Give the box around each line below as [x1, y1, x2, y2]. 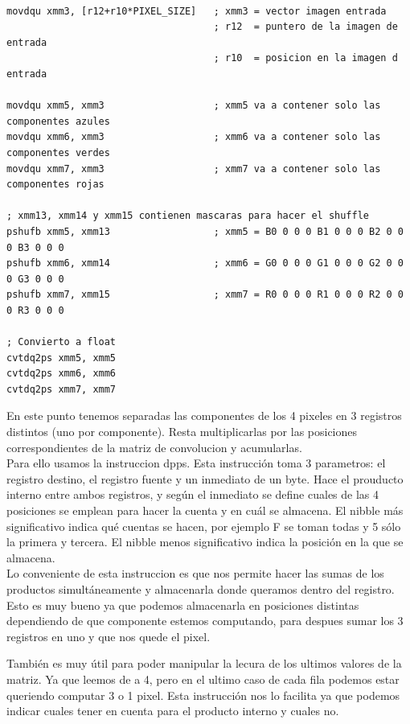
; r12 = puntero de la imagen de [213, 21, 398, 33]
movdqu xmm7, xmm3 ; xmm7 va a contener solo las [6, 162, 381, 175]
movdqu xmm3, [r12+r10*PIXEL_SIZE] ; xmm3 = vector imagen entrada [6, 5, 387, 17]
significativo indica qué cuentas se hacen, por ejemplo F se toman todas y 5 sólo [6, 517, 401, 534]
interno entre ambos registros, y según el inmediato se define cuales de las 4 [6, 486, 379, 503]
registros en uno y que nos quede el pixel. [6, 627, 211, 644]
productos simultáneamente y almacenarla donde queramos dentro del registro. [6, 580, 395, 597]
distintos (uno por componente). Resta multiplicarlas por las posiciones [6, 423, 358, 440]
